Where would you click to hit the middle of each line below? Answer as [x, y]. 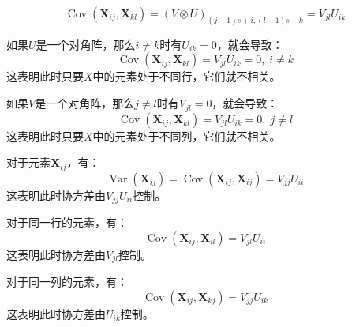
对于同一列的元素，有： [67, 282]
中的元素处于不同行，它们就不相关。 [187, 76]
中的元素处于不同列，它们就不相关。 [187, 135]
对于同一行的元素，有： [67, 222]
